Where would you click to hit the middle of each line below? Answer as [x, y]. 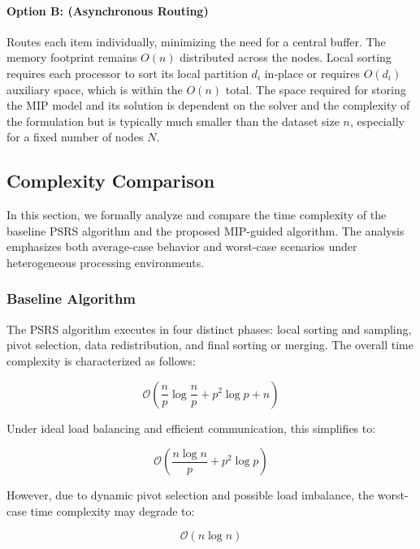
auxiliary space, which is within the [95, 89]
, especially [377, 121]
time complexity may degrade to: [113, 510]
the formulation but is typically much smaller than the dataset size [173, 121]
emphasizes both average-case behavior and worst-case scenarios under [182, 246]
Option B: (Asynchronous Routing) [108, 10]
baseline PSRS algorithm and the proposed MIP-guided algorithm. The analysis [206, 230]
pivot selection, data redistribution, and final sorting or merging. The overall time [210, 345]
